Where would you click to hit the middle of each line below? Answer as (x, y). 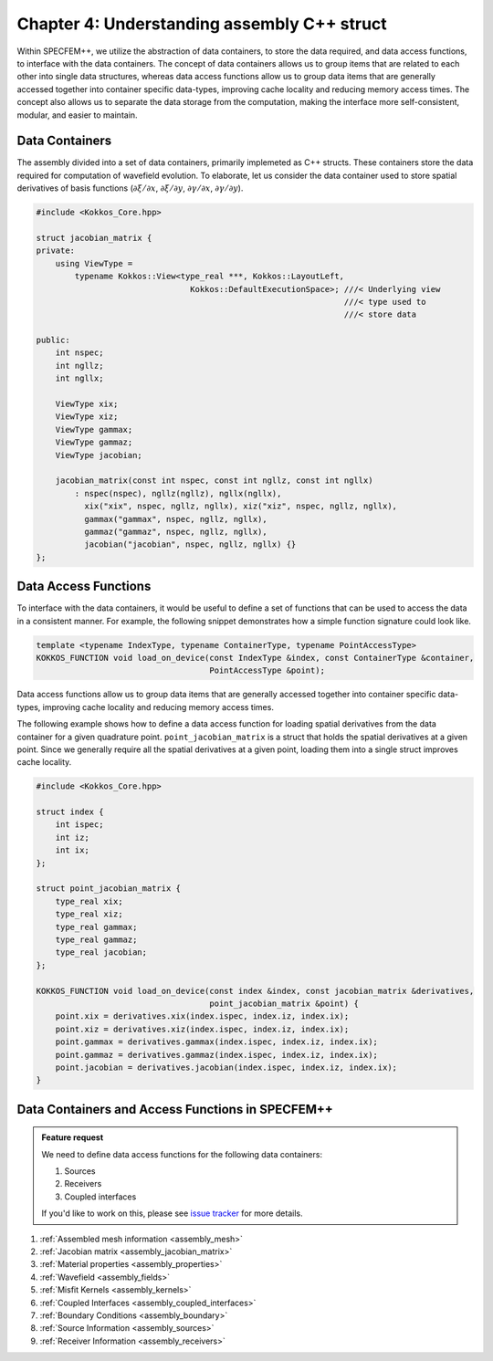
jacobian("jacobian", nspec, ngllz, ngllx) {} (190, 544)
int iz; (73, 837)
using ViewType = (94, 263)
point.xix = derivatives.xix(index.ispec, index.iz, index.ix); (202, 1016)
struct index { (70, 812)
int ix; (73, 850)
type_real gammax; (96, 927)
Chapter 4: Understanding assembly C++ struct (202, 24)
